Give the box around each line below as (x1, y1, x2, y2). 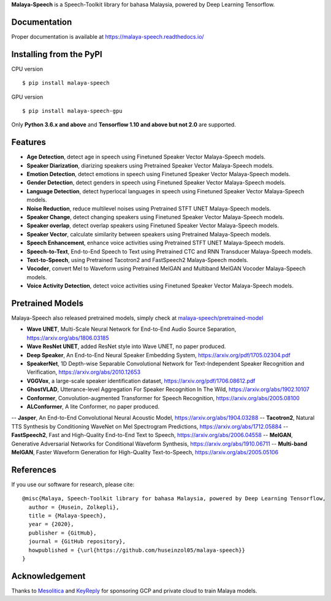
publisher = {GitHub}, (28, 529, 97, 537)
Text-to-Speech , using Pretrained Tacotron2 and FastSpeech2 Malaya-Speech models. (26, 256, 248, 263)
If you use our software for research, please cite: (11, 481, 135, 488)
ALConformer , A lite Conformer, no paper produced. (26, 403, 160, 410)
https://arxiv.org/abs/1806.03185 (26, 334, 110, 341)
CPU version (11, 65, 43, 72)
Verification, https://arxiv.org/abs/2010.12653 (26, 368, 141, 376)
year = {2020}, (28, 521, 74, 528)
